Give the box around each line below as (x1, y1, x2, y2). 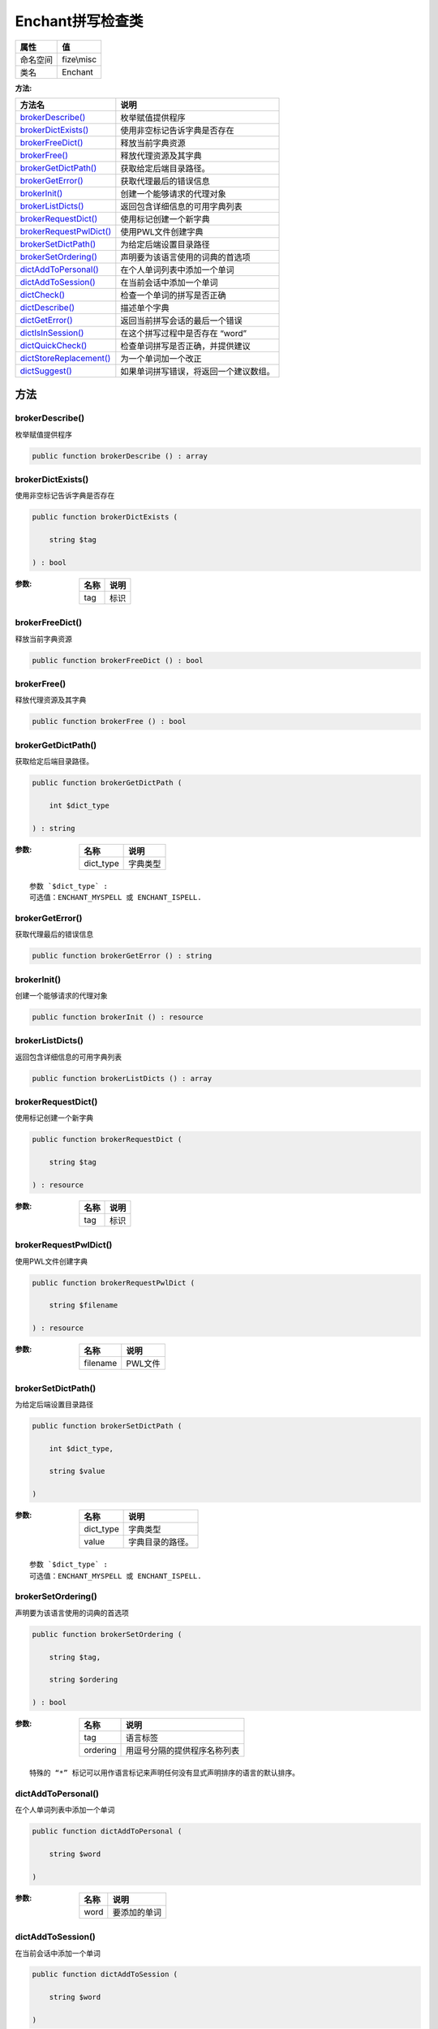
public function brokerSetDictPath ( (32, 1421, 182, 1430)
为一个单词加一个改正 (120, 353, 202, 364)
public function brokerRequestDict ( (32, 1135, 182, 1144)
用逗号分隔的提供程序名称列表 (126, 1745, 240, 1756)
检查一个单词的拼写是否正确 (120, 289, 226, 300)
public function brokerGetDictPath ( (32, 778, 182, 787)
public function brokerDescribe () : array (32, 451, 208, 460)
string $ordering (49, 1675, 118, 1684)
